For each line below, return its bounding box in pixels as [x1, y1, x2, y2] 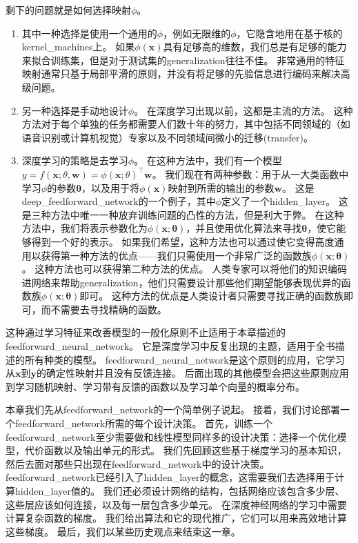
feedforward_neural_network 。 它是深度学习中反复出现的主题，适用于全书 [6, 339, 335, 353]
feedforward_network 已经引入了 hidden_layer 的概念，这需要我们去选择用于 [6, 470, 335, 484]
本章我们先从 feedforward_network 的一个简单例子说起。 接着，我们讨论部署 [6, 402, 341, 417]
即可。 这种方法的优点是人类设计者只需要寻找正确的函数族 [79, 288, 344, 303]
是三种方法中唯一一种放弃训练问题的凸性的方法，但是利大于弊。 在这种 [21, 207, 344, 221]
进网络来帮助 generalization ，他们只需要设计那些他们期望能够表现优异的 [21, 275, 341, 289]
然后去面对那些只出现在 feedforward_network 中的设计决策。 [6, 456, 270, 471]
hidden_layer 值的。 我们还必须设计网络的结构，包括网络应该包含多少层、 [15, 484, 345, 497]
